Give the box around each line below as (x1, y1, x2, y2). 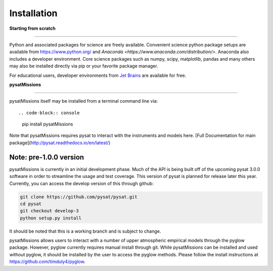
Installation (9, 8, 58, 19)
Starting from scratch (9, 25, 56, 31)
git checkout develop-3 (20, 208, 79, 214)
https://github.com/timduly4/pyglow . (9, 258, 85, 265)
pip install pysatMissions (22, 121, 73, 127)
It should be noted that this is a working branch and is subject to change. (9, 228, 161, 234)
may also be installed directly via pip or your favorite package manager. (9, 63, 159, 69)
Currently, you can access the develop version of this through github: (9, 180, 154, 187)
